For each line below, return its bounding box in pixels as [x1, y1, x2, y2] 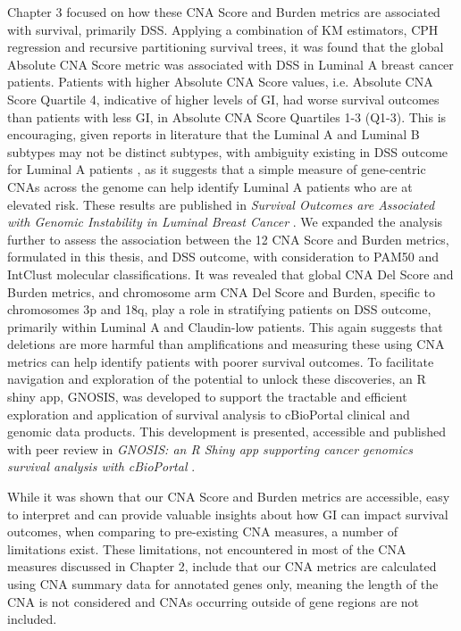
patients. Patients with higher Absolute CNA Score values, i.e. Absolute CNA [7, 72, 433, 91]
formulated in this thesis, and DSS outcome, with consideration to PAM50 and [7, 247, 440, 266]
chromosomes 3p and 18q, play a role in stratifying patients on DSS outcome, [7, 300, 432, 319]
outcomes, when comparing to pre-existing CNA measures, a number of [7, 522, 398, 541]
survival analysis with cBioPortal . [7, 457, 196, 476]
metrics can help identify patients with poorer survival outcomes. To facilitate [7, 352, 434, 370]
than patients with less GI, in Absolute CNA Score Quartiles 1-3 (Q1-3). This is [7, 107, 447, 126]
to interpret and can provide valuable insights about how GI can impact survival [7, 504, 448, 523]
